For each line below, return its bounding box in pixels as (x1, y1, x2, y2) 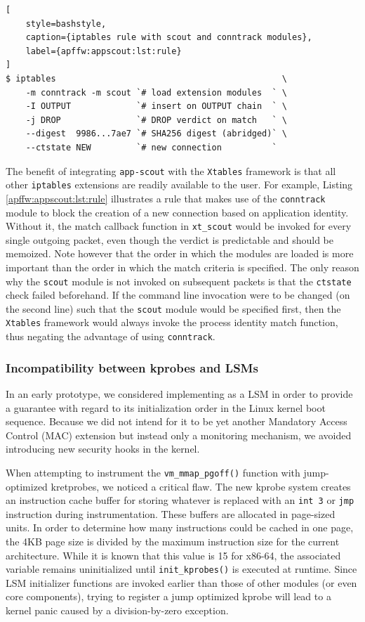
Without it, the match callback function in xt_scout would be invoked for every (6, 219, 352, 233)
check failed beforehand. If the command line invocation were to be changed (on (6, 287, 350, 302)
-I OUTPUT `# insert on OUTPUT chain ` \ (25, 101, 287, 112)
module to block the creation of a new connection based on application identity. (6, 205, 349, 219)
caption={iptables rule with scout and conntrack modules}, (25, 32, 312, 43)
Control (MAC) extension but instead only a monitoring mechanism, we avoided (6, 427, 352, 442)
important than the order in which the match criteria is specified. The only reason (6, 259, 359, 274)
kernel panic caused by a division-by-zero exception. (6, 603, 229, 618)
